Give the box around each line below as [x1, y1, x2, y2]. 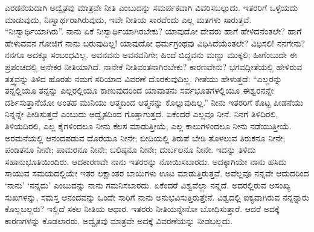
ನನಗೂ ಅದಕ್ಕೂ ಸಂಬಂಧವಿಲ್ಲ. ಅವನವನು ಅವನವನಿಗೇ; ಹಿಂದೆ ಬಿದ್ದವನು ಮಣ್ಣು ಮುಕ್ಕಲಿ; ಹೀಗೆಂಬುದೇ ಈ [5, 48, 297, 61]
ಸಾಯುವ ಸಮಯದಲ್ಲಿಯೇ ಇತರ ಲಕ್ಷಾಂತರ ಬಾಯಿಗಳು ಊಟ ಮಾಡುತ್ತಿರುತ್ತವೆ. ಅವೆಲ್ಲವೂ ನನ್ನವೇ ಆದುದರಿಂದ [5, 167, 309, 179]
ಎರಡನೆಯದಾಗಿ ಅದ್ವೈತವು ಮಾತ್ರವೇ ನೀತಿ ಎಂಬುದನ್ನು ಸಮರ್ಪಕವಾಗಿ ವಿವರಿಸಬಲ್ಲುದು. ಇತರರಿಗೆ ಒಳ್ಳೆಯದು [5, 1, 298, 13]
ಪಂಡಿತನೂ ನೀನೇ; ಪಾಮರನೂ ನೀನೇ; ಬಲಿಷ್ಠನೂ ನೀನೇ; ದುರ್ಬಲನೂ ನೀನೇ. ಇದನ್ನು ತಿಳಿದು [5, 143, 256, 156]
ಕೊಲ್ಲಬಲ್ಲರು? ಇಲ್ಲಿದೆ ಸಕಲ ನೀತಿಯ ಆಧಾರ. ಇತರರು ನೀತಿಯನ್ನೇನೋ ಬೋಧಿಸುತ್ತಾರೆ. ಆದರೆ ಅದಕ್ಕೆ [5, 202, 280, 215]
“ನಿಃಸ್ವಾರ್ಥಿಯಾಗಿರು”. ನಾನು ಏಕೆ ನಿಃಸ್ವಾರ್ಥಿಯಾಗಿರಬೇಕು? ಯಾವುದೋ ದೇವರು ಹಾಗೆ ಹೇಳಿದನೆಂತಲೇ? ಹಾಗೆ [5, 25, 302, 37]
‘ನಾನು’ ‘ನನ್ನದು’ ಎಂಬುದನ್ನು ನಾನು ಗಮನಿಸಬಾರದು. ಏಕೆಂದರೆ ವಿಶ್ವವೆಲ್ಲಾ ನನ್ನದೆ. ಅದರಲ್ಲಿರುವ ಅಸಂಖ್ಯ [5, 178, 290, 191]
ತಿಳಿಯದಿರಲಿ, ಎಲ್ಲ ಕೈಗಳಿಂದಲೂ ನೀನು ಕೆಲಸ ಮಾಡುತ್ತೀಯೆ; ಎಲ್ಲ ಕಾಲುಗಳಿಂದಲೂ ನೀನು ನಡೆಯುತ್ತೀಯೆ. [5, 119, 292, 132]
